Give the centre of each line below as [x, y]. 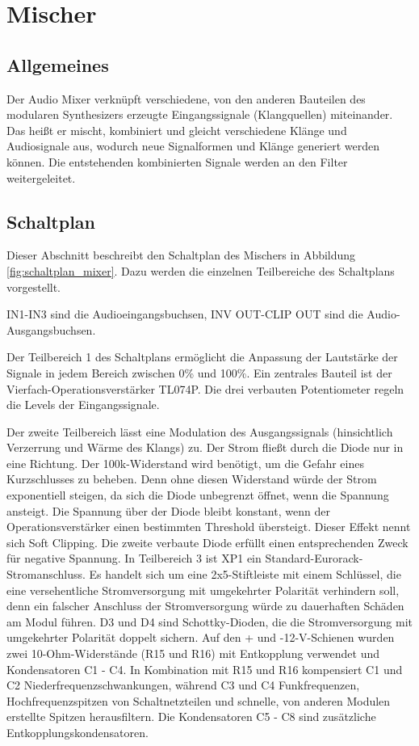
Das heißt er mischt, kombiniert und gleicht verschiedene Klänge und [177, 130]
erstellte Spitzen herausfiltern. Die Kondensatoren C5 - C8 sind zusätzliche [191, 716]
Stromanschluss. [46, 574]
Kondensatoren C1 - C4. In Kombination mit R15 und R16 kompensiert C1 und [205, 669]
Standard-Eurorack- [314, 558]
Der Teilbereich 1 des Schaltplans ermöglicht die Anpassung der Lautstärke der [202, 357]
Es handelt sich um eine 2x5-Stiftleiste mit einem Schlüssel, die [245, 574]
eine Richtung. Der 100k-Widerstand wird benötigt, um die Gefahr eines [185, 463]
